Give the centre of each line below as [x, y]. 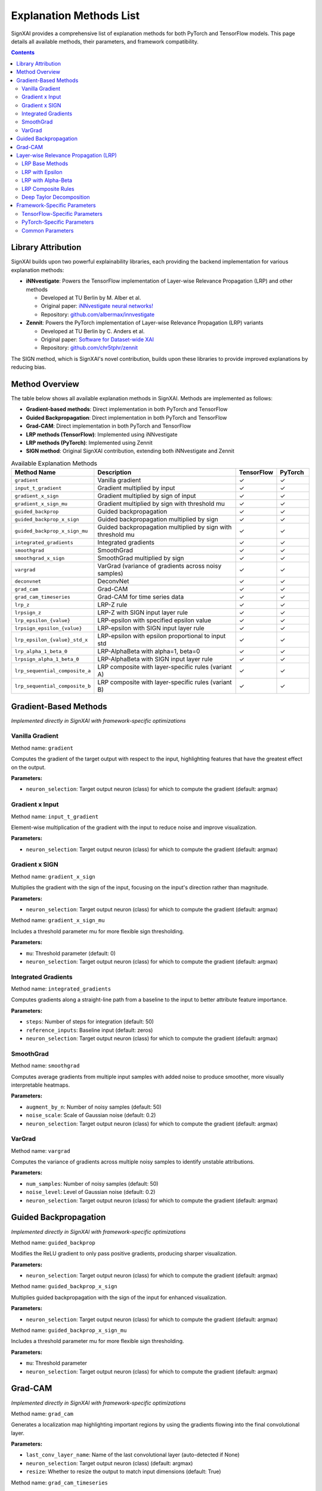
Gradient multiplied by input [136, 488]
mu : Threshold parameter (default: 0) [71, 953]
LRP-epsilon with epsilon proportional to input [162, 636]
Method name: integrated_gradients [61, 989]
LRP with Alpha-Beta [47, 180]
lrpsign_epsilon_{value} [48, 628]
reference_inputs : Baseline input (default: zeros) [89, 1030]
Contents [23, 52]
